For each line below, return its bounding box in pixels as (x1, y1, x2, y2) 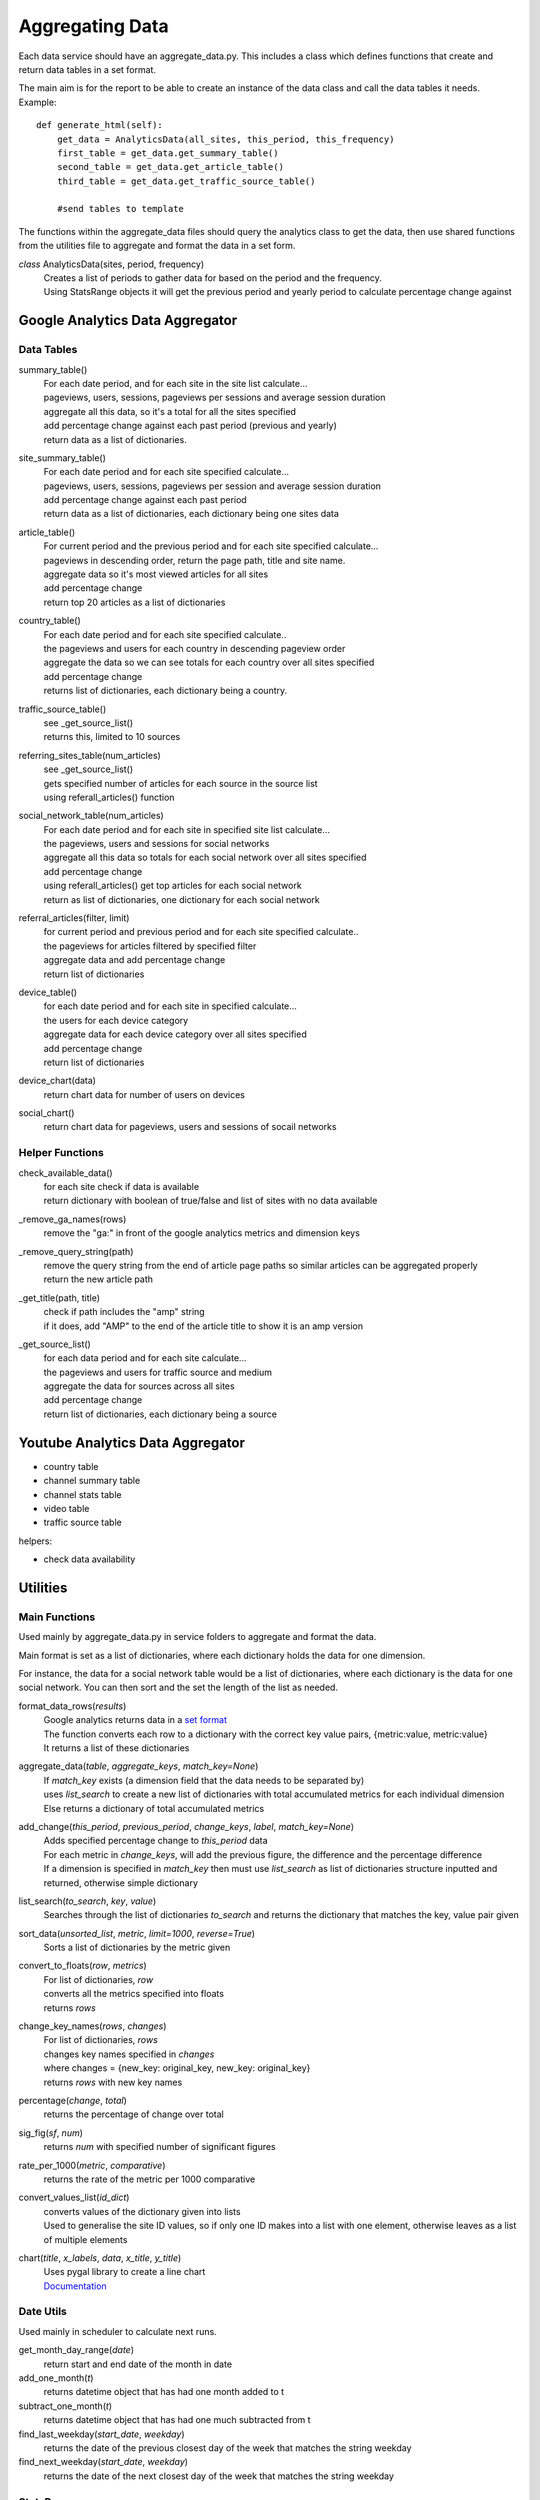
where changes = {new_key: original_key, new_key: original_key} (43, 2062, 311, 2074)
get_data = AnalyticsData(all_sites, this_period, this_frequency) (56, 133, 395, 145)
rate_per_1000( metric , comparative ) (18, 2159, 166, 2171)
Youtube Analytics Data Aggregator (18, 1434, 245, 1451)
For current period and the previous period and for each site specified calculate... (43, 540, 379, 552)
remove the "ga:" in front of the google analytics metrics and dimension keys (43, 1227, 360, 1239)
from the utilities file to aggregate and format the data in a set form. (18, 240, 296, 252)
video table (43, 1502, 90, 1514)
